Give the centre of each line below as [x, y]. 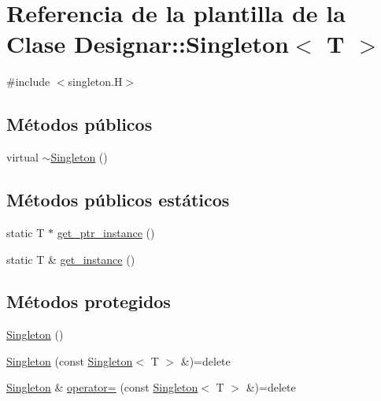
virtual [22, 157]
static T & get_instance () [71, 259]
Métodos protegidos [89, 301]
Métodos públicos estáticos [118, 200]
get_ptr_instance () [106, 232]
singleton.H [95, 82]
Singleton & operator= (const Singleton [102, 387]
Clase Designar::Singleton [148, 44]
